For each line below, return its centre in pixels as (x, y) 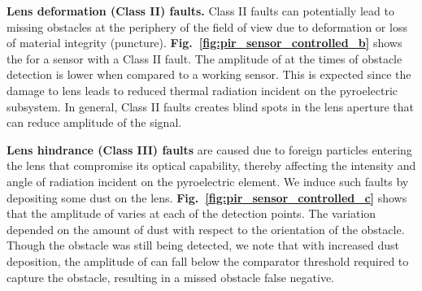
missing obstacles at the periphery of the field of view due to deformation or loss (207, 26)
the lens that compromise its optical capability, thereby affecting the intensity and (211, 165)
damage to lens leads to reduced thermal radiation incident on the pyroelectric (202, 90)
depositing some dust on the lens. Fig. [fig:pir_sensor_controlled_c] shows (207, 197)
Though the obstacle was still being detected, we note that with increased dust (203, 245)
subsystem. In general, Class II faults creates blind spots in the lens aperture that (211, 106)
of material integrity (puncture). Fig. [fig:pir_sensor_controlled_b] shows (204, 43)
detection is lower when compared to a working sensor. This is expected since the (209, 74)
